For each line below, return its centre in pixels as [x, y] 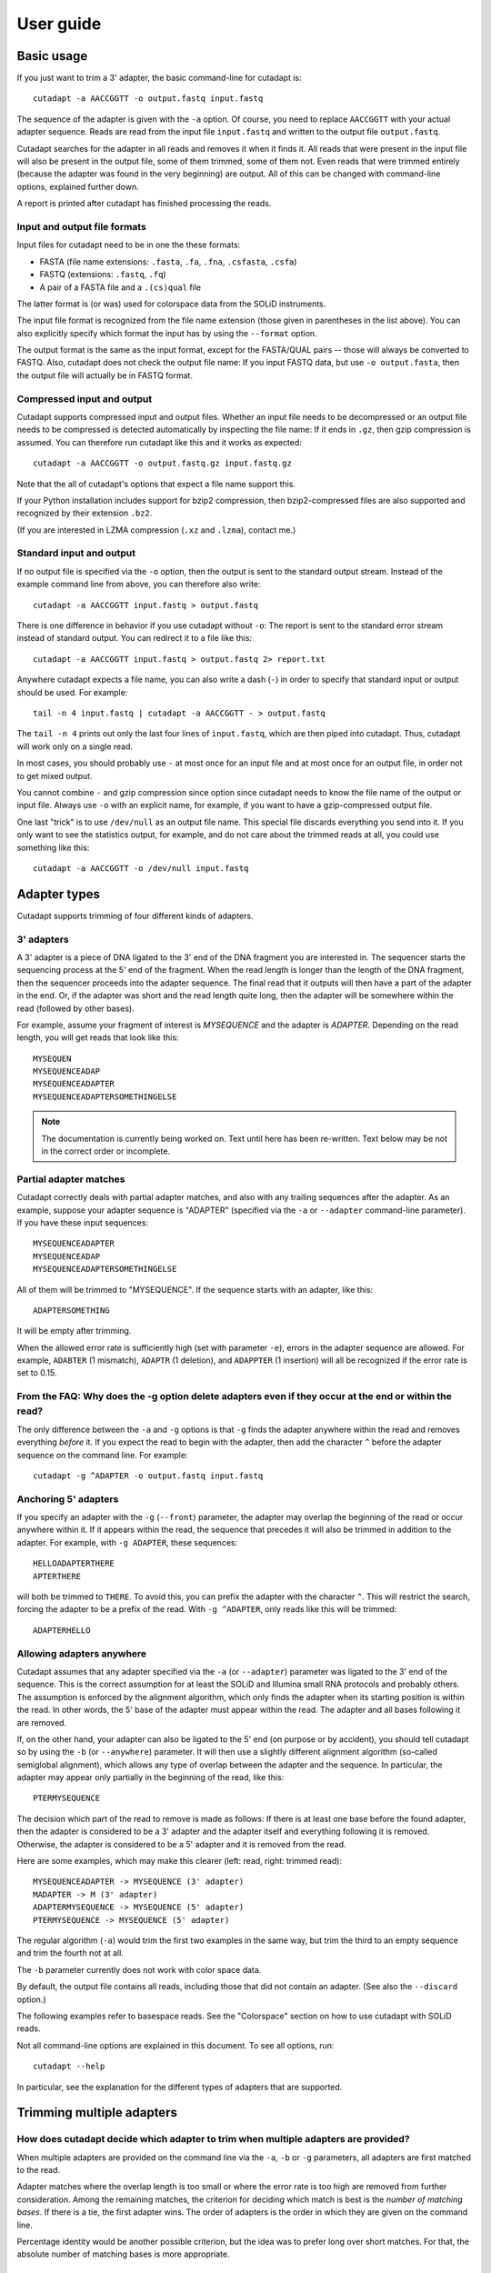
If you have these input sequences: [83, 1222]
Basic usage [52, 56]
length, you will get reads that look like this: [98, 1037]
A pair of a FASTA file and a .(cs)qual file [120, 287]
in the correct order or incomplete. [106, 1151]
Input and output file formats [82, 226]
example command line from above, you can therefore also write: [139, 584]
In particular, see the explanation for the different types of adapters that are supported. [180, 2087]
